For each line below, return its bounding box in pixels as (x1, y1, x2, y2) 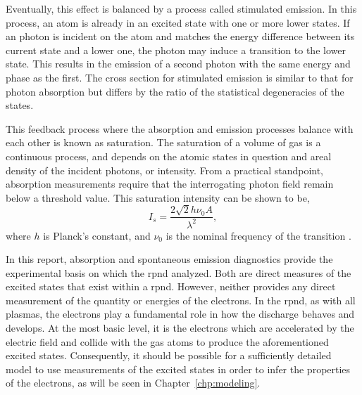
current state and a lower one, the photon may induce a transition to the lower (6, 42, 346, 57)
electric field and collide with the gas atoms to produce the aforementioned (6, 334, 329, 349)
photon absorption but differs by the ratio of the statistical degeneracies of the (6, 84, 344, 98)
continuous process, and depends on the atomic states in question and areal (6, 148, 332, 163)
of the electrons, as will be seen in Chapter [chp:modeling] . (6, 375, 261, 390)
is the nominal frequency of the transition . (166, 228, 351, 242)
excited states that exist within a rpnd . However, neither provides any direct (6, 279, 336, 294)
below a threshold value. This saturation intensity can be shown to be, (6, 190, 310, 205)
